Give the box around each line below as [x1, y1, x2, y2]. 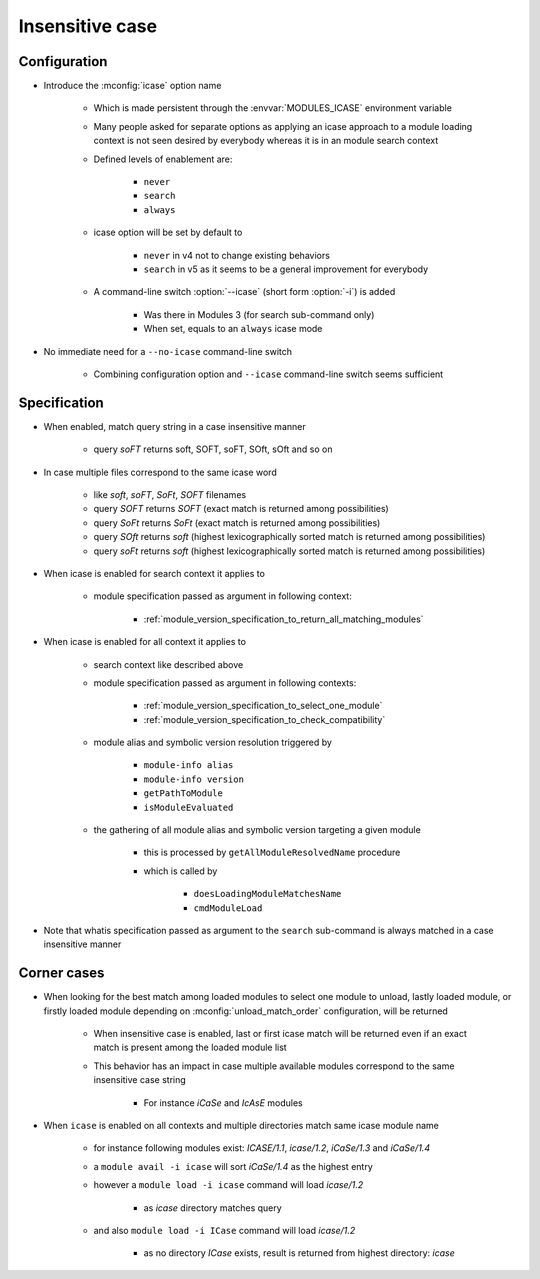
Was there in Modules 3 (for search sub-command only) [143, 308, 375, 320]
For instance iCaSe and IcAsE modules [143, 1096, 304, 1109]
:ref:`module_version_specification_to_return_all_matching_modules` [143, 613, 424, 625]
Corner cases [18, 965, 105, 982]
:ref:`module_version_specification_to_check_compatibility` [143, 713, 386, 725]
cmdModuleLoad [193, 902, 263, 914]
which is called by [143, 865, 218, 877]
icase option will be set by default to [93, 226, 243, 239]
